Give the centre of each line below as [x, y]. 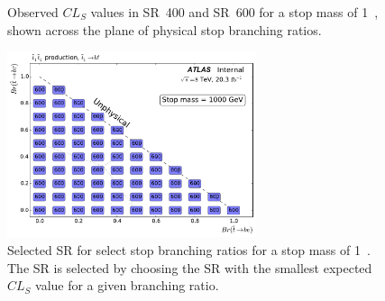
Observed [33, 12]
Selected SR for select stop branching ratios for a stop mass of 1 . [189, 249]
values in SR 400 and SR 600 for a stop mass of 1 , [234, 12]
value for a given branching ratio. [127, 285]
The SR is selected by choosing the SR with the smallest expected [190, 267]
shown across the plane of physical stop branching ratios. [165, 29]
